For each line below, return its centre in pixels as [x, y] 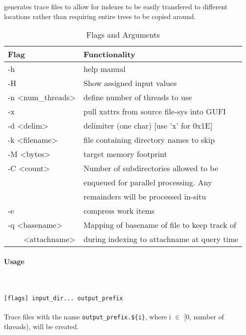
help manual [104, 69]
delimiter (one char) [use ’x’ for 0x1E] [148, 126]
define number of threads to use [138, 97]
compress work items [119, 211]
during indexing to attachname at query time [161, 239]
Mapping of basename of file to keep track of [160, 225]
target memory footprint [125, 154]
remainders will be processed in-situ [145, 197]
